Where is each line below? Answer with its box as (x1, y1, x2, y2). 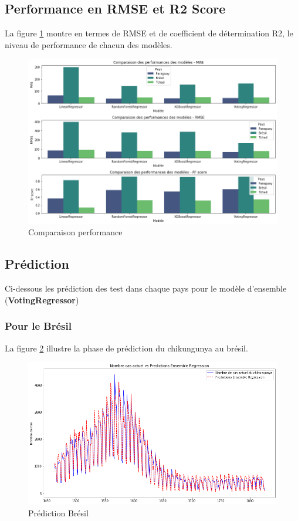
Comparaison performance (28, 226, 123, 238)
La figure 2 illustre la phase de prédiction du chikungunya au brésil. (5, 341, 248, 354)
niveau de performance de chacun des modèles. (5, 38, 172, 50)
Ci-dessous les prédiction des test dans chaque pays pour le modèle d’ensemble (5, 282, 287, 295)
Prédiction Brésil (28, 506, 89, 519)
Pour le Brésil (5, 319, 72, 333)
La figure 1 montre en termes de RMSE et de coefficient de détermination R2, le (5, 27, 293, 39)
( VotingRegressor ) (5, 293, 79, 306)
